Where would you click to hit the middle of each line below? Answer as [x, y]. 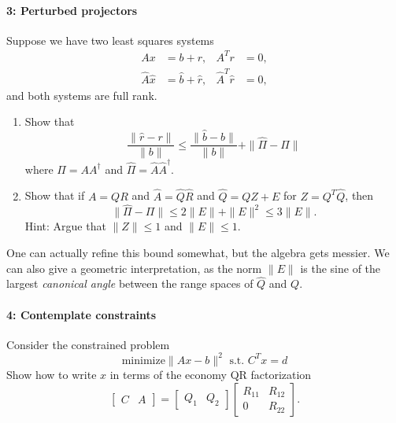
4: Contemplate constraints [81, 314]
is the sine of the [340, 268]
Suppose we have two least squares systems [110, 40]
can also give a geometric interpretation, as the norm [134, 268]
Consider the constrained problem [88, 344]
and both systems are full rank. [82, 95]
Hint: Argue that [65, 226]
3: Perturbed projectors [72, 10]
